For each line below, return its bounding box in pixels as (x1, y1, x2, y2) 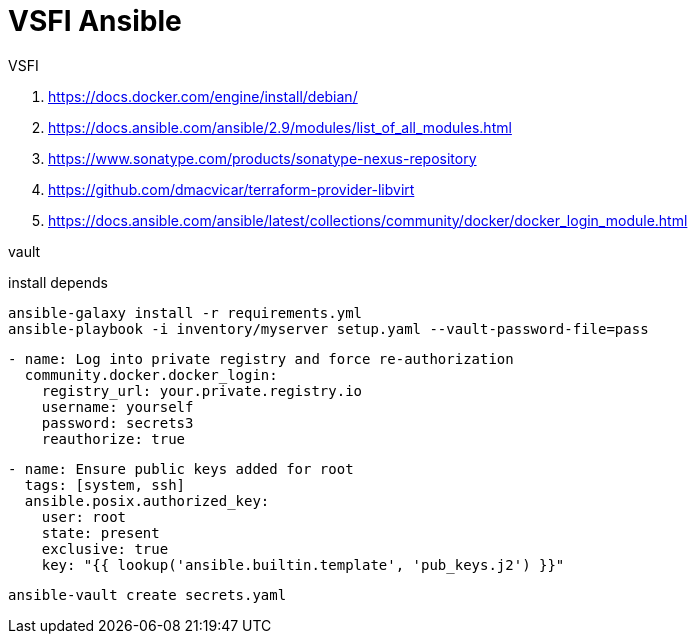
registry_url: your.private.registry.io (41, 382, 363, 399)
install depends (8, 273, 108, 291)
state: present (41, 524, 160, 541)
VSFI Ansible (8, 4, 182, 38)
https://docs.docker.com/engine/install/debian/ (48, 87, 358, 105)
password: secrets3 (41, 414, 194, 431)
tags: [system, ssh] (24, 476, 186, 493)
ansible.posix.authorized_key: (24, 492, 270, 509)
